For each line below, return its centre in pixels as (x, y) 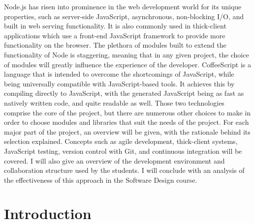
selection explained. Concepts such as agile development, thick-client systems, (121, 141)
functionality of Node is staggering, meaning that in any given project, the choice (127, 54)
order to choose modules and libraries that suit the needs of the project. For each (127, 122)
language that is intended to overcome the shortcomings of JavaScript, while (119, 74)
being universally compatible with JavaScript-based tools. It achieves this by (119, 83)
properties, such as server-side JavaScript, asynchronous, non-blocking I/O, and (124, 16)
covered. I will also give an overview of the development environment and (114, 160)
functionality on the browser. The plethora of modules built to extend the (115, 45)
